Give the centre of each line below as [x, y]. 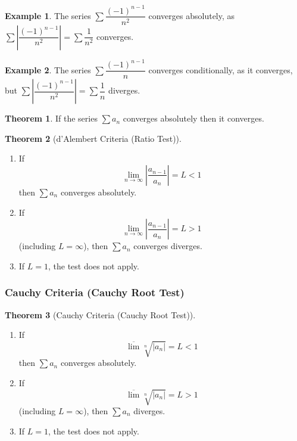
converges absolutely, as [192, 15]
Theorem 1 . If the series [51, 118]
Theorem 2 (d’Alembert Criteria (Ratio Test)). [93, 138]
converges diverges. [168, 246]
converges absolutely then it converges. [193, 118]
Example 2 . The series [48, 69]
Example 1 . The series [48, 15]
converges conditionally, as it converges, [221, 69]
